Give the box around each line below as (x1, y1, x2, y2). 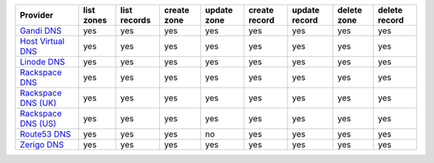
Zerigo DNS (19, 139, 64, 150)
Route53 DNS (19, 128, 72, 140)
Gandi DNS (19, 25, 62, 36)
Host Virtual (19, 36, 65, 47)
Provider (19, 10, 54, 20)
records (120, 14, 151, 26)
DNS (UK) (19, 97, 57, 108)
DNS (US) (19, 118, 56, 128)
